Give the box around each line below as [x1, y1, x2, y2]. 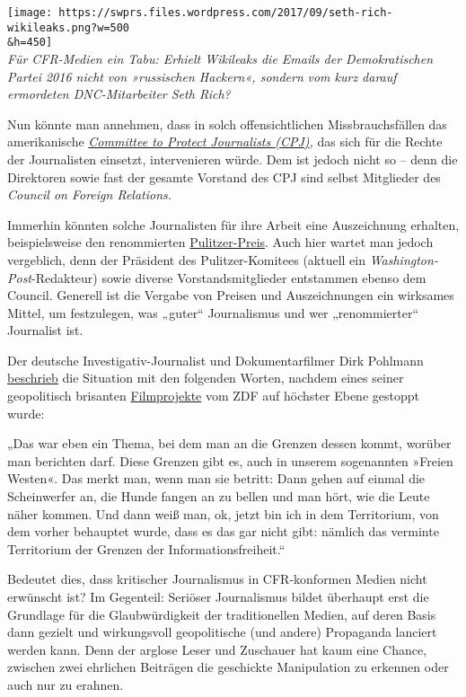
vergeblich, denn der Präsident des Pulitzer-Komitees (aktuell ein [7, 250, 365, 269]
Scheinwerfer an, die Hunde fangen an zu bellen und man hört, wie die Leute [7, 487, 430, 506]
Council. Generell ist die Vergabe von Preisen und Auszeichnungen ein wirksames [7, 286, 454, 304]
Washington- [369, 250, 438, 269]
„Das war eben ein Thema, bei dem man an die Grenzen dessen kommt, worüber [7, 434, 452, 453]
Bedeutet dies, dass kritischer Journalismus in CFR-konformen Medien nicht [7, 569, 427, 588]
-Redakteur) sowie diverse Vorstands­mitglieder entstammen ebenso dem [31, 268, 426, 287]
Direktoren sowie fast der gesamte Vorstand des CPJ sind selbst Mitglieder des [7, 167, 441, 186]
